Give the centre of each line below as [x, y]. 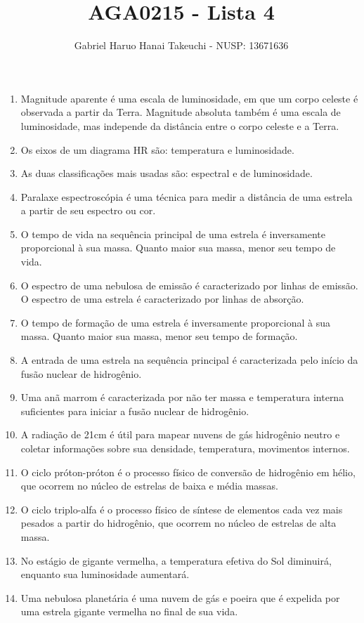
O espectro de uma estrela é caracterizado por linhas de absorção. [162, 299]
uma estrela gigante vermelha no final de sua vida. [129, 611]
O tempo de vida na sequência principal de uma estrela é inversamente [173, 234]
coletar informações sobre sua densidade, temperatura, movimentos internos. [185, 448]
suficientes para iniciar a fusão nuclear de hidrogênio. [135, 411]
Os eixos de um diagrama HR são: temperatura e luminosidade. [157, 149]
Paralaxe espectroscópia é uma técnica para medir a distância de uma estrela [187, 196]
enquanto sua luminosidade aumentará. [105, 574]
